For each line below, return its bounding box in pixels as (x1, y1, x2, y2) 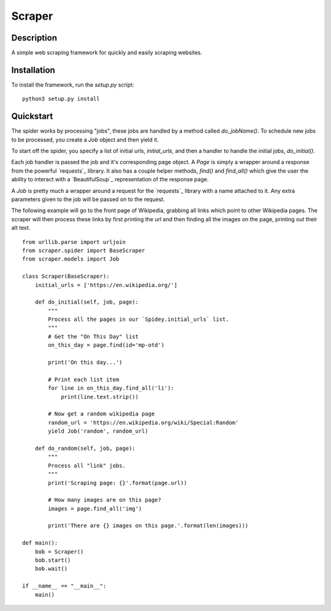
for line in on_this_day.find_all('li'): (48, 385, 175, 392)
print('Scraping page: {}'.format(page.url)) (48, 479, 187, 486)
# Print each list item (48, 376, 120, 383)
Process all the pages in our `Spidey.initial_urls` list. (48, 316, 229, 323)
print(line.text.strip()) (61, 393, 139, 400)
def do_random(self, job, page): (34, 444, 136, 452)
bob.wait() (34, 566, 68, 572)
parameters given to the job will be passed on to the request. (11, 195, 165, 203)
